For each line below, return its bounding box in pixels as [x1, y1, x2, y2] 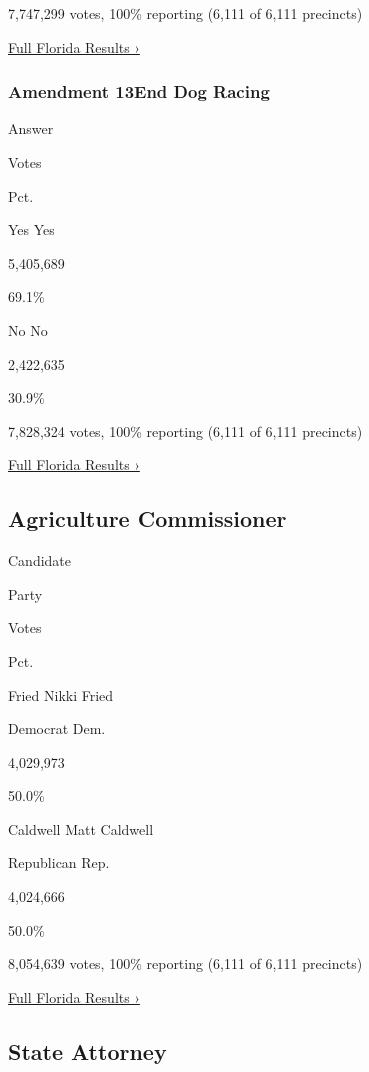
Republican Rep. [8, 852, 110, 873]
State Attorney [8, 1035, 167, 1066]
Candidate [8, 550, 72, 571]
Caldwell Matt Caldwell [8, 818, 154, 839]
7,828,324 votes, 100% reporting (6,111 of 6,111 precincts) [8, 420, 363, 441]
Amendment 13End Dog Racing [8, 79, 270, 104]
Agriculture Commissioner [8, 503, 287, 534]
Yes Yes [8, 219, 55, 240]
